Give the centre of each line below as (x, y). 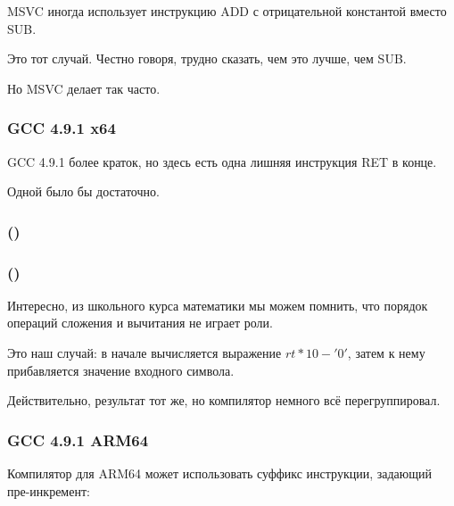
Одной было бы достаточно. (83, 191)
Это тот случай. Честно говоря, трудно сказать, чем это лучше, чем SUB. (207, 58)
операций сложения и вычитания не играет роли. (140, 323)
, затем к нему (386, 353)
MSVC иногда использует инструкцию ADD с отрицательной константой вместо (227, 11)
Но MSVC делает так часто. (84, 88)
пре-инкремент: (49, 490)
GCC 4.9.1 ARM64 (78, 440)
